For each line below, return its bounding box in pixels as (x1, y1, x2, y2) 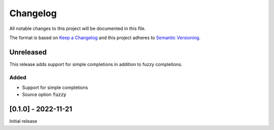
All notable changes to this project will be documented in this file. (9, 25, 146, 31)
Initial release (9, 118, 38, 124)
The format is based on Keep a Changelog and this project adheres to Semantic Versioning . (9, 35, 200, 41)
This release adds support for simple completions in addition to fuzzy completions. (9, 61, 183, 67)
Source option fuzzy (22, 91, 66, 97)
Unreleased (9, 48, 47, 56)
